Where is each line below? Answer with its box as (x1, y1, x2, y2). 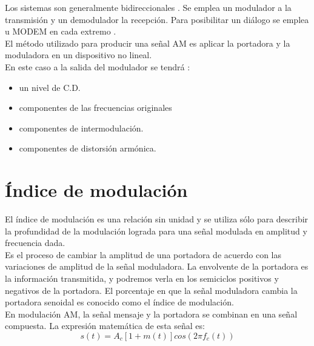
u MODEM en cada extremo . (5, 25, 116, 38)
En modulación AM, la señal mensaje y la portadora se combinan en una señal (5, 307, 298, 320)
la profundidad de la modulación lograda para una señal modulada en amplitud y (5, 224, 307, 237)
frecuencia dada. (5, 236, 65, 249)
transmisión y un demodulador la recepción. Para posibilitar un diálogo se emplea (5, 13, 309, 25)
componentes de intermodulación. (19, 121, 144, 134)
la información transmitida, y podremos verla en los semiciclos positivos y (5, 272, 279, 285)
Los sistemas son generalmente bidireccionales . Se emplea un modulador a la (5, 1, 292, 13)
